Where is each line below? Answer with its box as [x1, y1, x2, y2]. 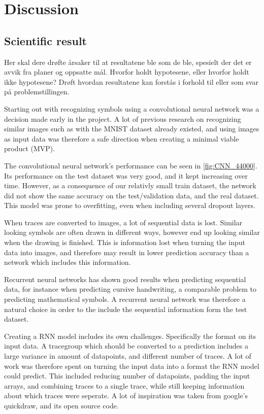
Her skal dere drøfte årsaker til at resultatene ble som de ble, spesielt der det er [4, 56, 252, 67]
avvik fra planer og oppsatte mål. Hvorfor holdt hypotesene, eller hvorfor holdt [4, 66, 249, 77]
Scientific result [4, 32, 87, 48]
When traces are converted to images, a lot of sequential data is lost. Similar [4, 217, 243, 227]
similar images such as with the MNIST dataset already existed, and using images [4, 123, 259, 134]
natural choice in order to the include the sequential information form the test [4, 303, 247, 314]
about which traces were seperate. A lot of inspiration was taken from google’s [4, 390, 248, 401]
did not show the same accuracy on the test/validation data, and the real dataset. [4, 190, 259, 200]
